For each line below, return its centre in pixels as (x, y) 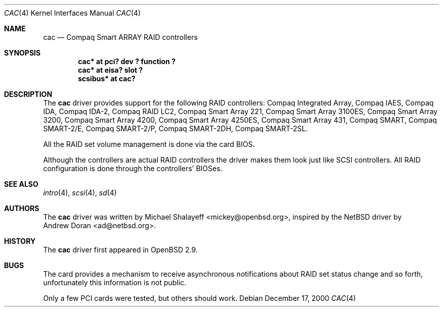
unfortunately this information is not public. (115, 282)
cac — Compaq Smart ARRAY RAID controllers (120, 37)
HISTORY (20, 241)
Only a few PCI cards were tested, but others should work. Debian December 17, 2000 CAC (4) (200, 298)
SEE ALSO (21, 184)
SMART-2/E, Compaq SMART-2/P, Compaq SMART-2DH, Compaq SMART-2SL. (175, 128)
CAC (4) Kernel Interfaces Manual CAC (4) (73, 13)
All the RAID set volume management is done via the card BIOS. (149, 144)
